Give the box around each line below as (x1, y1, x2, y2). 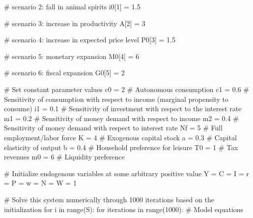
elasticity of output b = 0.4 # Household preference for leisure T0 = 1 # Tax (4, 142, 238, 152)
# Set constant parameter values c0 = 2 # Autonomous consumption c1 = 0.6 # (4, 84, 250, 94)
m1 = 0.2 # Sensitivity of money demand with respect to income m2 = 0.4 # (4, 113, 239, 123)
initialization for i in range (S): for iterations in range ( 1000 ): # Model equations (4, 204, 244, 214)
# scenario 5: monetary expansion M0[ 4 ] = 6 (4, 51, 140, 61)
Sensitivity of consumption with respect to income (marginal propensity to (4, 93, 229, 104)
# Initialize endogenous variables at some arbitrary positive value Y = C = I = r (4, 168, 249, 178)
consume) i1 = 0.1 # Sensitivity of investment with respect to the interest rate (4, 103, 242, 114)
